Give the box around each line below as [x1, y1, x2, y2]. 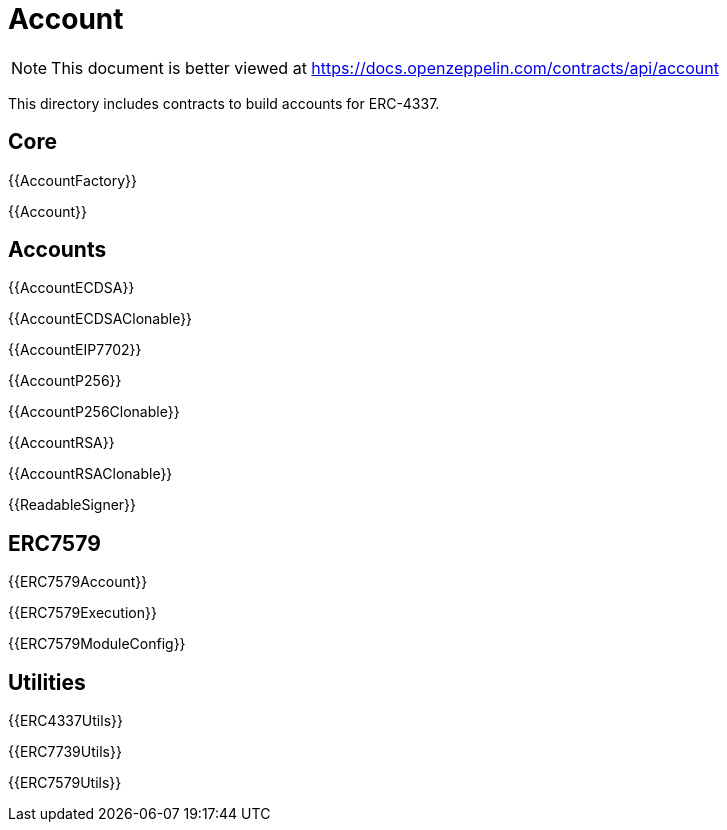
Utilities [8, 669, 86, 695]
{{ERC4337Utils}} [8, 712, 123, 730]
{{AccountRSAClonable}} [8, 465, 173, 483]
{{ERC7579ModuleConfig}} [8, 635, 186, 653]
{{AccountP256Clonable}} [8, 403, 180, 421]
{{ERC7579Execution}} [8, 604, 157, 622]
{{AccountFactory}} [8, 171, 138, 189]
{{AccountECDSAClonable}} [8, 310, 193, 328]
